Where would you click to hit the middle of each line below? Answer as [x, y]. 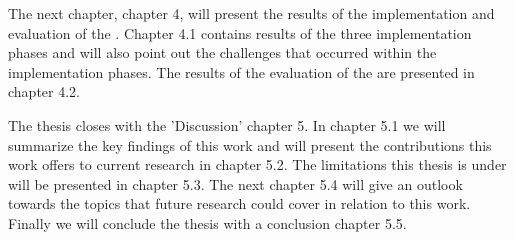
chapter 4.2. [44, 91]
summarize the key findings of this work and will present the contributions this [250, 144]
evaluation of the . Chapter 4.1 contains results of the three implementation [240, 32]
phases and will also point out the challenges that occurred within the [222, 52]
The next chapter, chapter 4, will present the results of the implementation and [251, 13]
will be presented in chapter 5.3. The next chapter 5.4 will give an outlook [235, 183]
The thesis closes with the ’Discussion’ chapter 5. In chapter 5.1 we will [227, 124]
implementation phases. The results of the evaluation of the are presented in [241, 71]
